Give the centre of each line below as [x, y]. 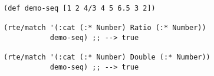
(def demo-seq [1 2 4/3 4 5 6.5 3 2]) [80, 8]
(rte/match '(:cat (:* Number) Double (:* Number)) [107, 57]
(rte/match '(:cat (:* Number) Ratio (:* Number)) [105, 28]
